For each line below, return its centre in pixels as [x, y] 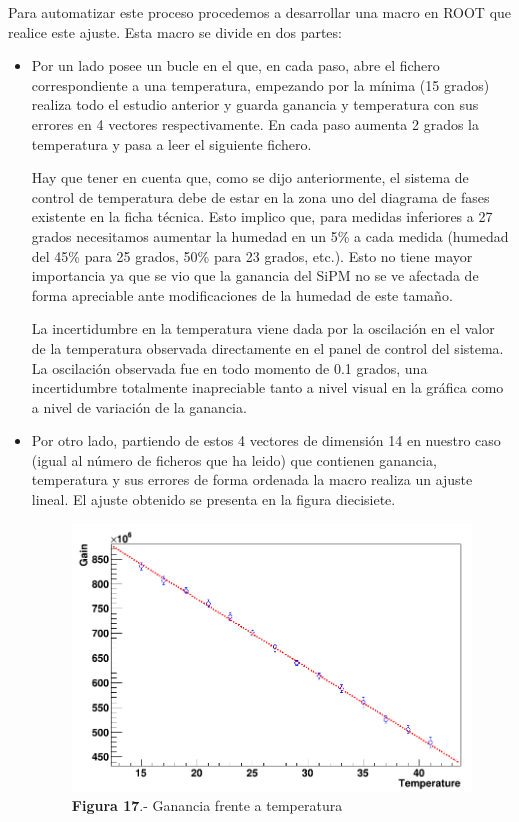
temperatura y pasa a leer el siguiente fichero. [171, 143]
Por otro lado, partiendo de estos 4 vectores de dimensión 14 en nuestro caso [266, 440]
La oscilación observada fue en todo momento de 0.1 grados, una [229, 367]
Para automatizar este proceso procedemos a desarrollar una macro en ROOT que [260, 12]
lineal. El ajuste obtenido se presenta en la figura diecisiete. [213, 499]
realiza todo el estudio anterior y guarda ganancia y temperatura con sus [255, 104]
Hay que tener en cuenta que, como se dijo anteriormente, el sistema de [250, 177]
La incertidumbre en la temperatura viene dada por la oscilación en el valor [263, 328]
